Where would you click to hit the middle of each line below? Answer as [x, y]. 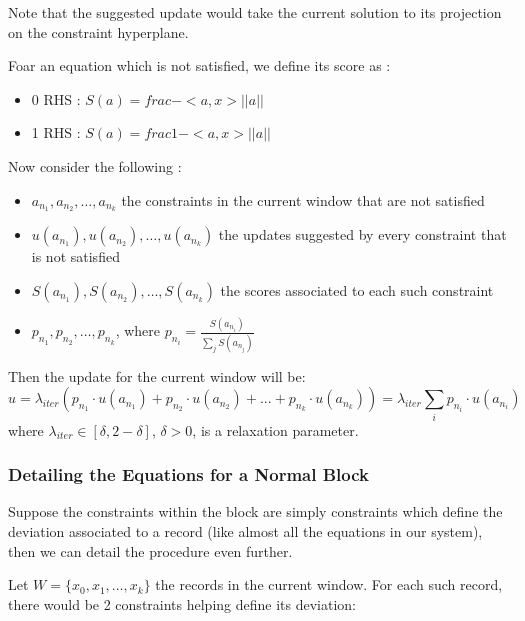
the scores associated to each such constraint [357, 290]
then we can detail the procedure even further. [150, 550]
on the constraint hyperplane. [98, 31]
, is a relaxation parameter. [275, 429]
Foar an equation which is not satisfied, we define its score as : [199, 65]
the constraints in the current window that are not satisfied [303, 199]
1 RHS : [56, 132]
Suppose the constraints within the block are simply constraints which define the [255, 511]
